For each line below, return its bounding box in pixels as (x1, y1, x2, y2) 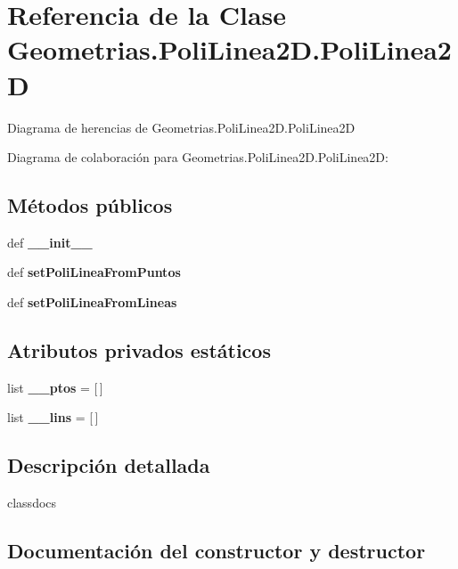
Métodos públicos (7, 191, 173, 219)
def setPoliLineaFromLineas (7, 293, 177, 312)
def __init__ (7, 232, 93, 251)
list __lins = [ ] (7, 408, 99, 427)
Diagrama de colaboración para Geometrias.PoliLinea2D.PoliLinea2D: (7, 148, 388, 167)
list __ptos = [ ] (7, 378, 103, 396)
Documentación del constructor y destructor (7, 537, 426, 565)
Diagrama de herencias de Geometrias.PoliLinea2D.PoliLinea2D (7, 118, 356, 136)
